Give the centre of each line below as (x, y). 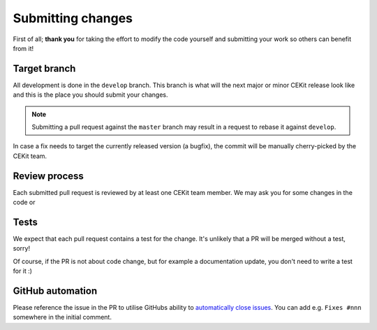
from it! (23, 48)
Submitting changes (73, 18)
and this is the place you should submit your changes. (90, 95)
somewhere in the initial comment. (62, 317)
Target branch (44, 69)
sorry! (22, 249)
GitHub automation (55, 291)
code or (24, 203)
